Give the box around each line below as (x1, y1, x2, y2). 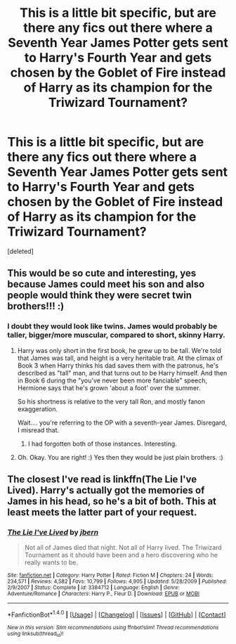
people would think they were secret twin (7, 290, 192, 302)
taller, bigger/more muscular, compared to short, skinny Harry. (7, 330, 226, 340)
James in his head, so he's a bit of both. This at (7, 496, 216, 508)
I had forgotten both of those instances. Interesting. (27, 439, 177, 448)
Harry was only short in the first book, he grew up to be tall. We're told (17, 346, 221, 354)
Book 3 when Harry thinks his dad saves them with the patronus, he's (17, 361, 219, 370)
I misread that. (17, 425, 60, 434)
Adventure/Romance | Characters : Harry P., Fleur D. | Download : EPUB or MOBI (7, 591, 200, 598)
